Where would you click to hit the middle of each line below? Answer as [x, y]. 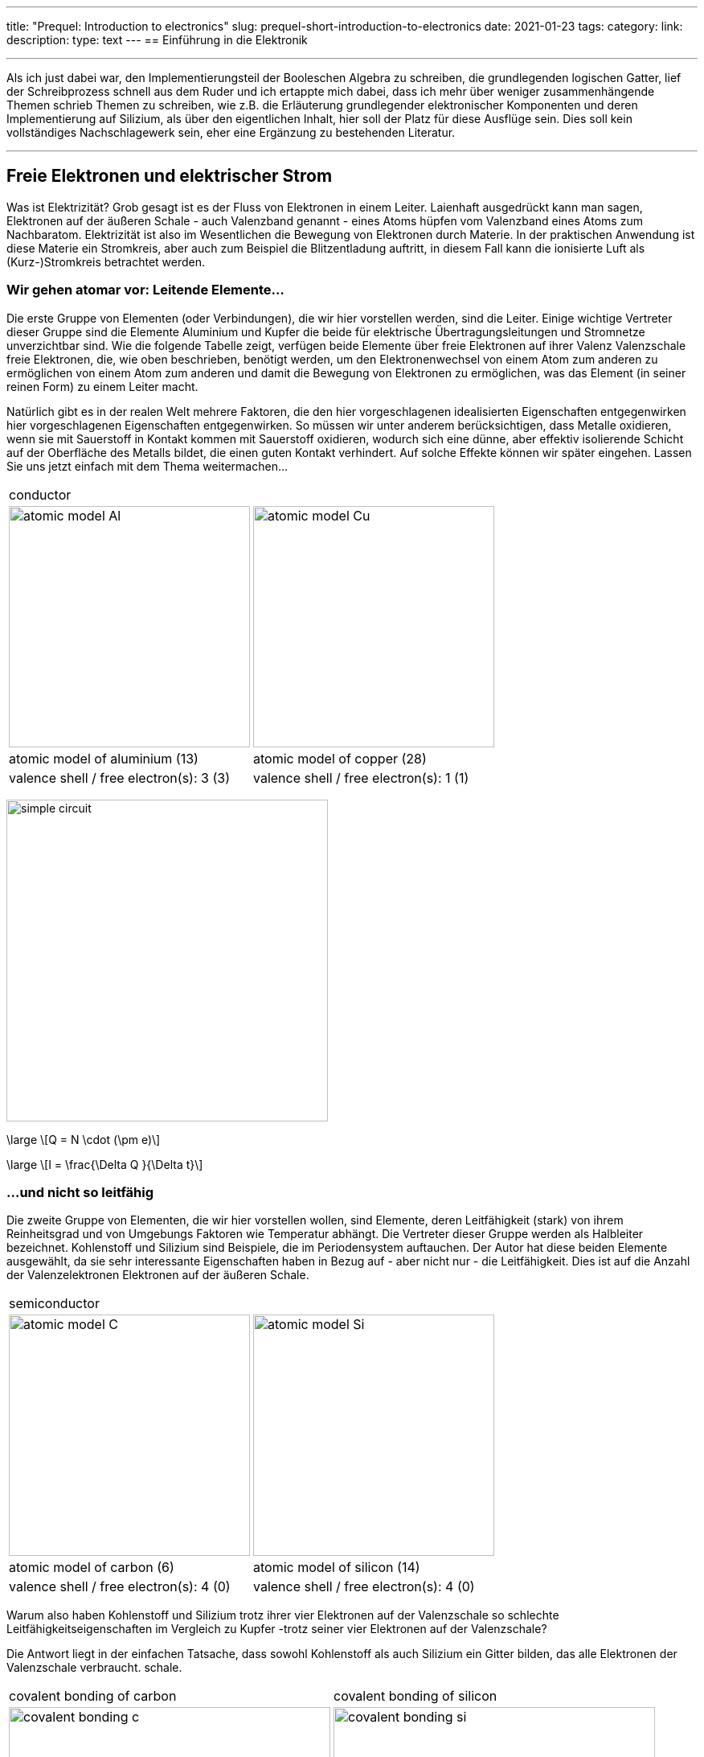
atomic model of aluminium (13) [104, 758]
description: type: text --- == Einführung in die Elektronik [157, 40]
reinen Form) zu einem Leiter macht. [102, 386]
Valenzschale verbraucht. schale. [94, 1668]
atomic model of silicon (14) [337, 1568]
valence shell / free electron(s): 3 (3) [119, 778]
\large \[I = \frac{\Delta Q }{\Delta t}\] [105, 1164]
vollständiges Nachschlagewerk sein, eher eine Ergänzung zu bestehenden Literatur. [231, 132]
